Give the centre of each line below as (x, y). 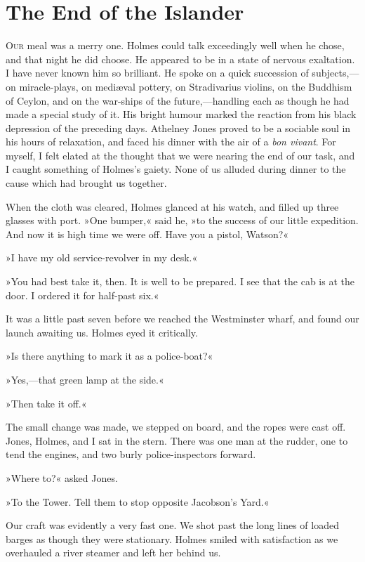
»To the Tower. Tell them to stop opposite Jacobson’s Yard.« (138, 501)
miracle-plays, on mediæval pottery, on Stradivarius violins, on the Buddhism (186, 86)
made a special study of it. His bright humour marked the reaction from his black (181, 114)
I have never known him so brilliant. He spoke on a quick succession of (157, 73)
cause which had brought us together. (86, 183)
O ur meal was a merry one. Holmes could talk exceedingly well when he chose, (175, 45)
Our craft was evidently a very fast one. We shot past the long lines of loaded (172, 525)
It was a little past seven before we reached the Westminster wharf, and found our (182, 319)
